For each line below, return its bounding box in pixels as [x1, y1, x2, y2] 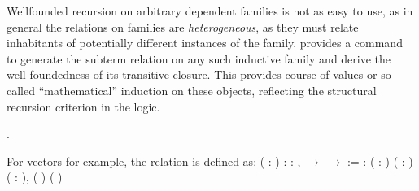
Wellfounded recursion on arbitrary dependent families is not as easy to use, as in [7, 2, 413, 19]
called [7, 81, 35, 98]
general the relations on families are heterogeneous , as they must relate [7, 18, 359, 35]
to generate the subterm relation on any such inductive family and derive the [7, 50, 391, 67]
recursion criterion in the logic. [7, 98, 160, 115]
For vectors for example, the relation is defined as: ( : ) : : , [7, 152, 301, 169]
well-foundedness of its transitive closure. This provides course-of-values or [7, 66, 378, 83]
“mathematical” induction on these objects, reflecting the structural [38, 81, 377, 98]
